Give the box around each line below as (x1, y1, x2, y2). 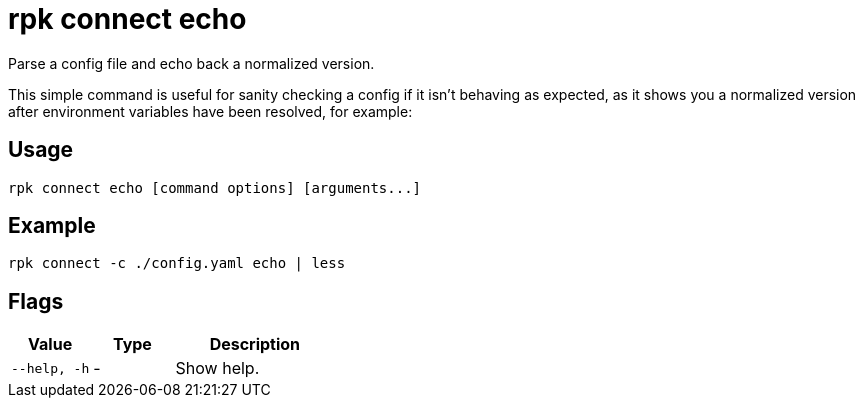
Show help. (175, 358, 260, 379)
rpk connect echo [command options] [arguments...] (8, 179, 422, 196)
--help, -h (11, 360, 90, 376)
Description (209, 334, 301, 355)
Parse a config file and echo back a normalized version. (8, 54, 375, 72)
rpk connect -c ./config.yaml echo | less (8, 255, 346, 272)
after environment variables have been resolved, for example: (8, 102, 413, 120)
